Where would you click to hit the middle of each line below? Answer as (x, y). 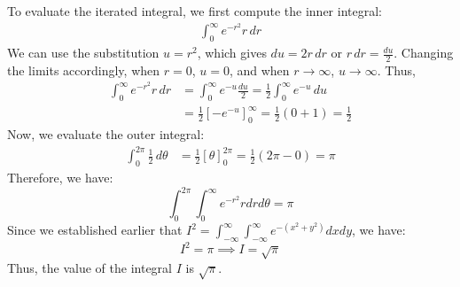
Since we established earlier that (95, 230)
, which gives (232, 53)
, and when (259, 70)
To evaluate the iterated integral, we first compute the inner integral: (195, 11)
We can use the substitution (83, 53)
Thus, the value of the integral (90, 267)
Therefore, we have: (60, 178)
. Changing (424, 53)
